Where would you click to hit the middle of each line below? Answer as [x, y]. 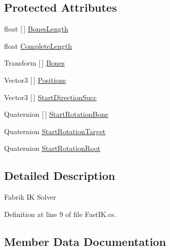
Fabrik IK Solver [30, 197]
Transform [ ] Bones [35, 63]
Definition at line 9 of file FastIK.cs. [60, 214]
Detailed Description [60, 176]
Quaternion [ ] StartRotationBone [56, 114]
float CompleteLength [38, 45]
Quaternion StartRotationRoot [52, 148]
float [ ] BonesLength [36, 29]
